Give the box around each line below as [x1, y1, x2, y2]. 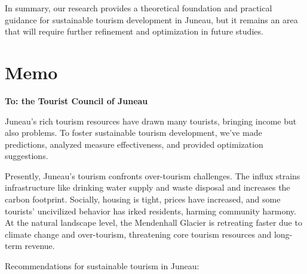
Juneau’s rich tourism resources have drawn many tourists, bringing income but [5, 114, 297, 127]
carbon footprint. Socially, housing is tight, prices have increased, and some [5, 193, 281, 205]
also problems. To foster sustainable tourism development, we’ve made [5, 126, 262, 139]
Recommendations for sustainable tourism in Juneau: [5, 260, 199, 272]
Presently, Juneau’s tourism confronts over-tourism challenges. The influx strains [5, 169, 300, 182]
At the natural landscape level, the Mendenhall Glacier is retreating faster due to [5, 216, 302, 229]
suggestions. [5, 150, 48, 162]
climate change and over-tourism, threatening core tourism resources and [5, 228, 272, 240]
